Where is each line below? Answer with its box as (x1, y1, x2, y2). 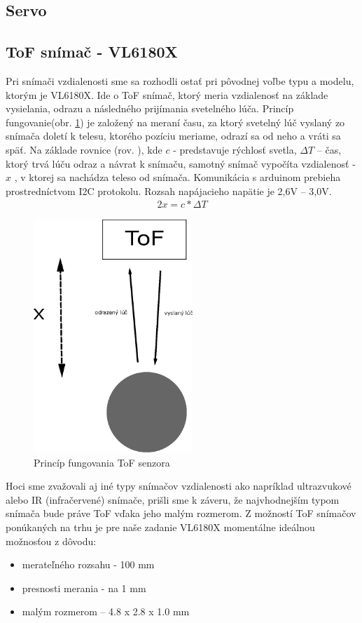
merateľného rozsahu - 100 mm (22, 557, 155, 572)
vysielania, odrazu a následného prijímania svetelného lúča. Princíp (6, 101, 294, 116)
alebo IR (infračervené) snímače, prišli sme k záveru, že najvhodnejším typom (6, 492, 340, 507)
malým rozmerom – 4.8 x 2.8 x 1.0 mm (22, 604, 190, 619)
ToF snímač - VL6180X (6, 41, 178, 62)
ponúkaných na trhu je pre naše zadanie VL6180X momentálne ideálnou (6, 520, 315, 535)
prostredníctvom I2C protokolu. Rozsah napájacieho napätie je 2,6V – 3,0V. (6, 183, 332, 198)
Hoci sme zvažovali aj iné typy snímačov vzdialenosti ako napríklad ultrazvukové (6, 478, 351, 493)
